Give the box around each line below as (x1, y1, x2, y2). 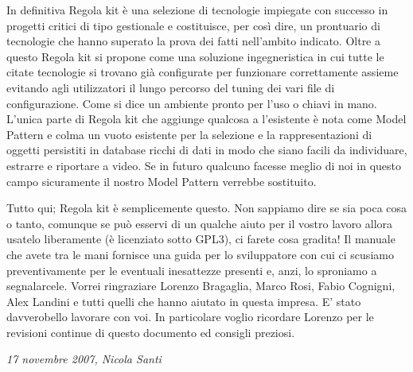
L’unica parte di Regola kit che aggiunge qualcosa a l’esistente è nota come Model (6, 110, 407, 127)
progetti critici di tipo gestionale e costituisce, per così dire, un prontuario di (6, 17, 380, 33)
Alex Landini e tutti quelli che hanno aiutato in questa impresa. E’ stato (6, 293, 361, 309)
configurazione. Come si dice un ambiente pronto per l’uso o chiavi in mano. (6, 95, 377, 111)
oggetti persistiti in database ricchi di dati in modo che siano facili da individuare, (6, 141, 407, 158)
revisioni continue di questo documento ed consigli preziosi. (6, 324, 295, 340)
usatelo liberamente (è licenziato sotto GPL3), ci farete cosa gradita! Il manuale (6, 231, 395, 247)
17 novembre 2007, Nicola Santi (6, 351, 162, 367)
